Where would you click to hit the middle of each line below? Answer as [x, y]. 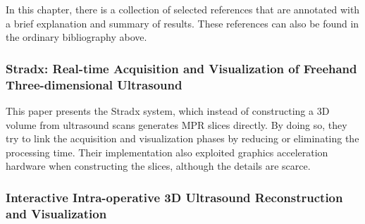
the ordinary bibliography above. [76, 37]
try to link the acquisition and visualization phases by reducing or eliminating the [182, 138]
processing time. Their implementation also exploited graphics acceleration [167, 152]
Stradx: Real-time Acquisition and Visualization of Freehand [181, 68]
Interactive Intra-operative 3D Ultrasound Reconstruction [174, 197]
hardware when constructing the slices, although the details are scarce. [158, 166]
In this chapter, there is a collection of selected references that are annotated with [183, 9]
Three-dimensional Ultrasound [94, 84]
